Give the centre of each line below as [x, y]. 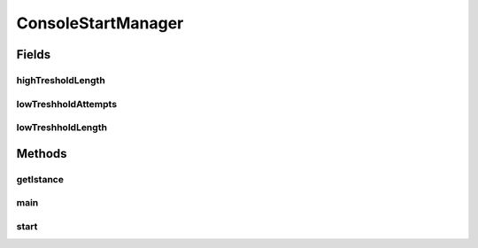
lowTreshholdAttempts [67, 104]
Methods [42, 154]
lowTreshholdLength [62, 128]
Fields [34, 54]
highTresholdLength [61, 80]
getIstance [40, 179]
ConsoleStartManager [100, 23]
